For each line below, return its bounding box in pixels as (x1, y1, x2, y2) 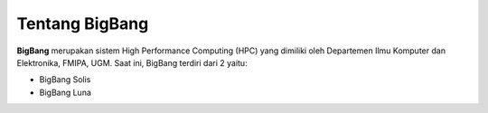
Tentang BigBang (16, 14, 149, 33)
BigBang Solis (39, 74, 91, 85)
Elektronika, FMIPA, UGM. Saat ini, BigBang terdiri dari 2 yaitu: (16, 57, 248, 68)
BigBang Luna (39, 87, 92, 98)
